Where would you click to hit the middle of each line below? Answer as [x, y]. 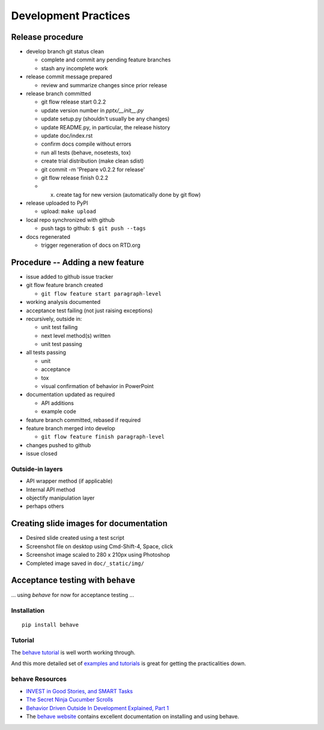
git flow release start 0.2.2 [73, 102]
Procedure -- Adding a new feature [77, 262]
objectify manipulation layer [61, 498]
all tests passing [46, 353]
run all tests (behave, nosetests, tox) [86, 152]
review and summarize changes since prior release [104, 85]
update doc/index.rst [67, 135]
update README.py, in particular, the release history [106, 127]
